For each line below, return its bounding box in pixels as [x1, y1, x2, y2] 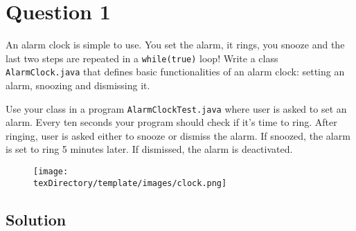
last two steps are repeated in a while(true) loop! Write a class [6, 50, 278, 65]
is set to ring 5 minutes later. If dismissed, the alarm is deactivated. [6, 142, 293, 156]
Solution [6, 208, 66, 230]
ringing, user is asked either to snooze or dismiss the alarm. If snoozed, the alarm [6, 128, 350, 142]
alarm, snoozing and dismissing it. [6, 78, 150, 93]
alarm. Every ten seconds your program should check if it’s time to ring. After [6, 115, 337, 129]
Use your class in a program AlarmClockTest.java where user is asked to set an [6, 101, 347, 115]
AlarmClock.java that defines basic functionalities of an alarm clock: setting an [6, 64, 345, 79]
